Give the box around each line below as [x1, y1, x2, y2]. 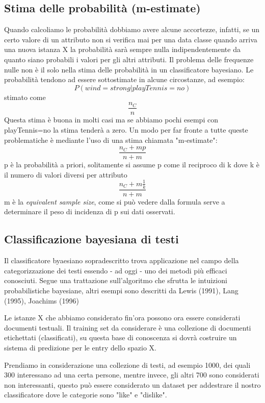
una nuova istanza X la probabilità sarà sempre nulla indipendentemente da [4, 44, 241, 55]
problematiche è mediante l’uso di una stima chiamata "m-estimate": [4, 134, 218, 145]
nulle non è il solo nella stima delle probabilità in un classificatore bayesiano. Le [4, 64, 254, 74]
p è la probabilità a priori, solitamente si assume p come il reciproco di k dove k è [4, 159, 259, 170]
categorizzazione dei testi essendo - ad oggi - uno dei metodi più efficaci [4, 265, 227, 275]
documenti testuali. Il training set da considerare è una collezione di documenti [4, 322, 251, 333]
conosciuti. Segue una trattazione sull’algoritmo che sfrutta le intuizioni [4, 275, 227, 286]
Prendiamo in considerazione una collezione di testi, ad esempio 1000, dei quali [4, 359, 251, 370]
